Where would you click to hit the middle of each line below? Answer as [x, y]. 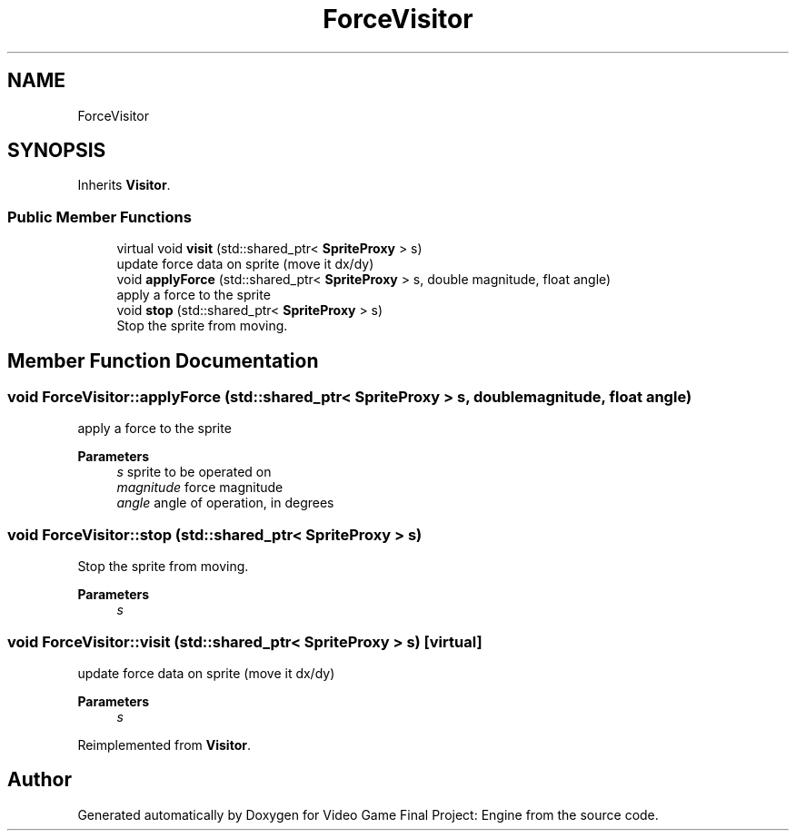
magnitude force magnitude [200, 488]
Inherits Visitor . [124, 185]
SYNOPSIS [57, 151]
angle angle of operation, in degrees [225, 503]
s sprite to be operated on [194, 472]
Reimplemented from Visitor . [164, 744]
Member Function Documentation [163, 360]
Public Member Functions [99, 217]
